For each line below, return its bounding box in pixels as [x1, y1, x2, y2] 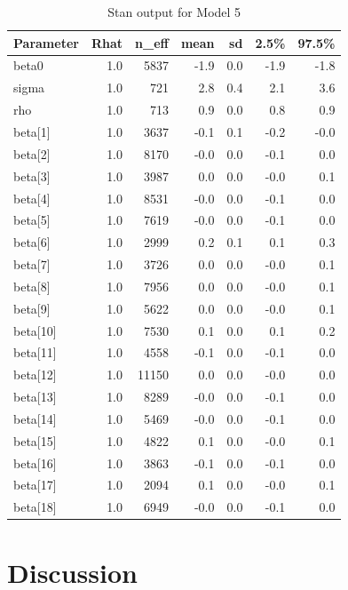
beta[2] [13, 144, 51, 163]
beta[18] [13, 498, 57, 516]
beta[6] [13, 233, 51, 251]
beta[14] [13, 409, 57, 427]
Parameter [13, 33, 79, 52]
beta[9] [13, 299, 51, 317]
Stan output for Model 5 [107, 3, 241, 20]
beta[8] [13, 276, 51, 295]
